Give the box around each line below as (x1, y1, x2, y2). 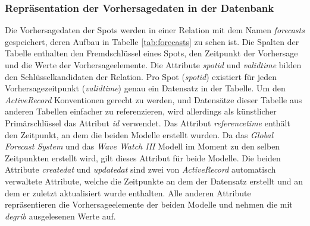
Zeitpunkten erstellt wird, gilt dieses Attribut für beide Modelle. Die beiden (5, 151, 281, 164)
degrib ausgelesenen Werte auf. (5, 209, 116, 222)
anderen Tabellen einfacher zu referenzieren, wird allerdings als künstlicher (5, 105, 277, 117)
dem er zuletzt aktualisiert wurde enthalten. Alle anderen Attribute (5, 186, 251, 199)
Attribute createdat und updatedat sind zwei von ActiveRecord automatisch (5, 163, 276, 176)
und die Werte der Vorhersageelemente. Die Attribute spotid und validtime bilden (5, 59, 302, 71)
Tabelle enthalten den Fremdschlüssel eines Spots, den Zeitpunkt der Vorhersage (5, 47, 298, 59)
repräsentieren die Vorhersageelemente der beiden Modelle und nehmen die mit (5, 198, 293, 211)
